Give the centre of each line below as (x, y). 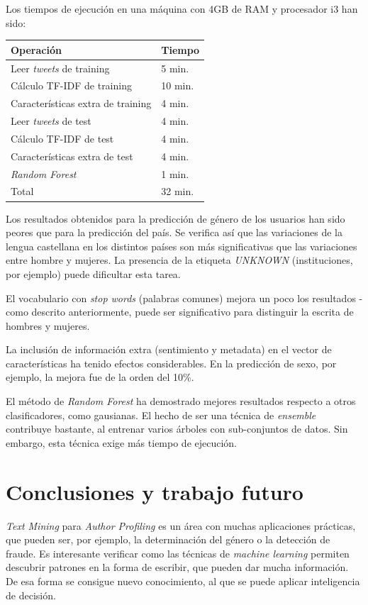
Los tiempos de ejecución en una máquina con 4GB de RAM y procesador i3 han (182, 9)
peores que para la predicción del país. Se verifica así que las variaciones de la (174, 232)
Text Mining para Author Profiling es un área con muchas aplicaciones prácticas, (181, 525)
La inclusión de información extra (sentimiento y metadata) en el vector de (169, 349)
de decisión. (31, 595)
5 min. (175, 68)
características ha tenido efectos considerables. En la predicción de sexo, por (171, 363)
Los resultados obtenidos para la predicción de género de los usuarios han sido (175, 218)
